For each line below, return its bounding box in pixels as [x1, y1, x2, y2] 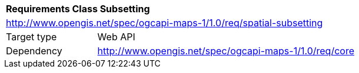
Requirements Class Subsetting [6, 3, 150, 15]
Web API [97, 31, 135, 43]
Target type [6, 31, 57, 43]
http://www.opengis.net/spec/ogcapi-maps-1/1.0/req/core [97, 45, 354, 57]
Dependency [6, 45, 62, 57]
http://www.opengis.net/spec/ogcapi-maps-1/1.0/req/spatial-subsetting [6, 17, 323, 29]
